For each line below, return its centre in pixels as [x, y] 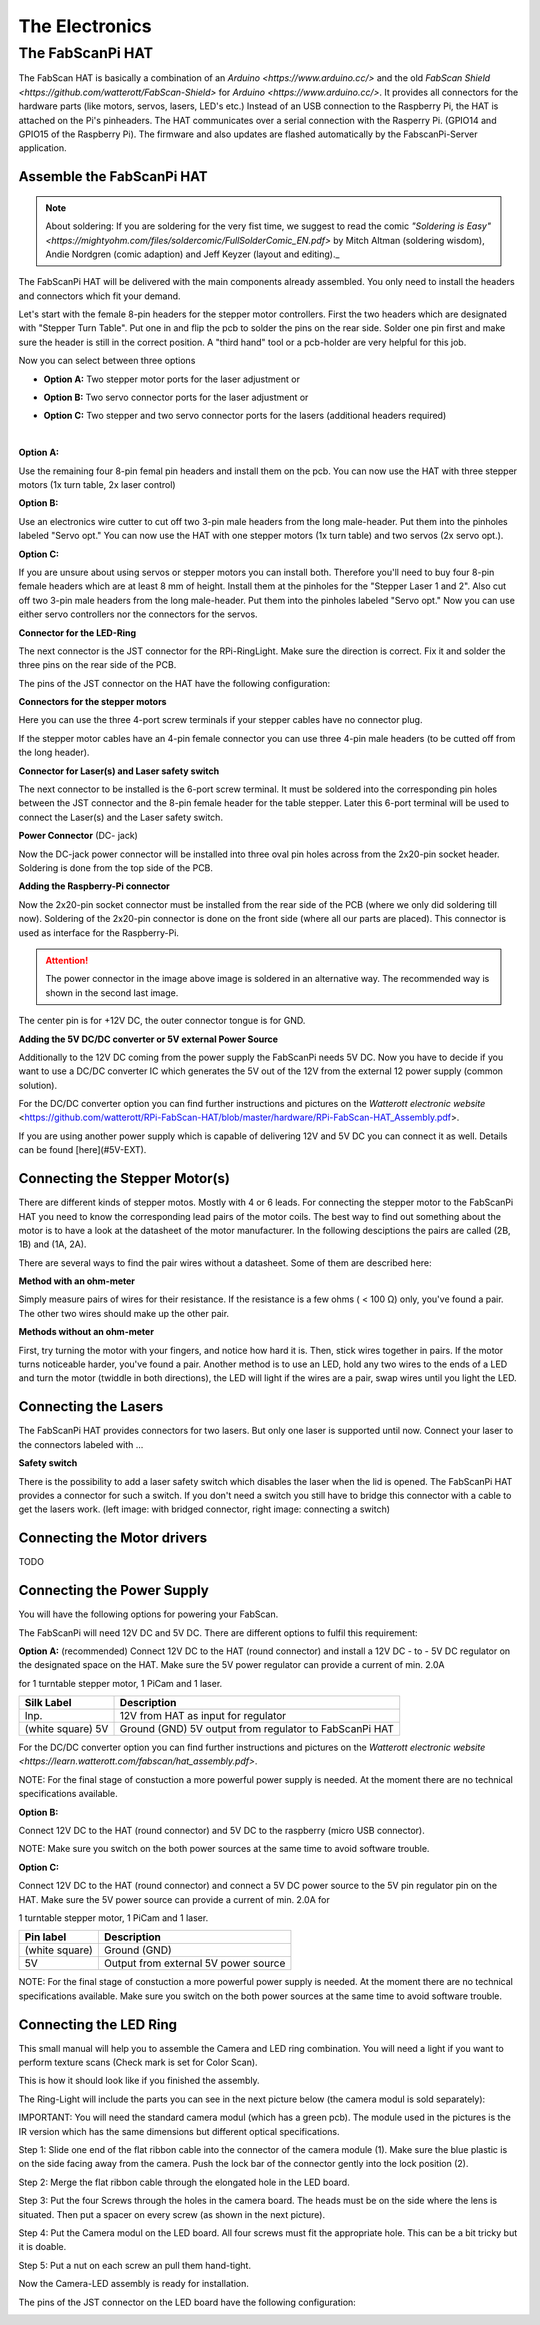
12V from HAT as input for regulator [203, 1716]
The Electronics [85, 26]
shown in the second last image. [112, 992]
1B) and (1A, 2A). [52, 1244]
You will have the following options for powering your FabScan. [148, 1614]
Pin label [45, 1937]
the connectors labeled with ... [81, 1444]
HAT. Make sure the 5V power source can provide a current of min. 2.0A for [174, 1899]
